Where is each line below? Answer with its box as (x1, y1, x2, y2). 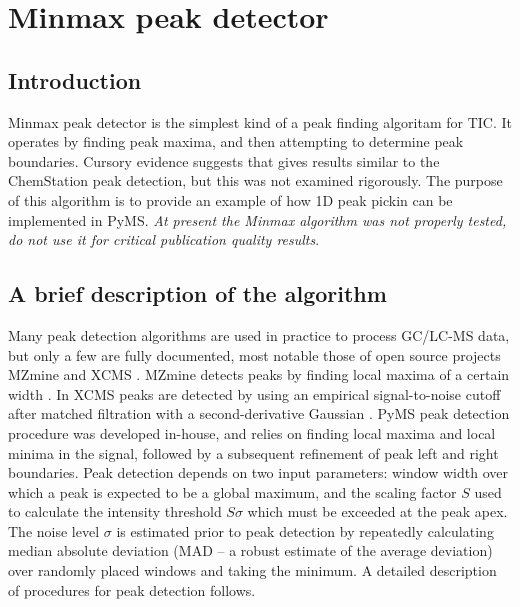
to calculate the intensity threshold (8, 501, 222, 522)
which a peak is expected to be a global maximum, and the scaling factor (8, 481, 457, 502)
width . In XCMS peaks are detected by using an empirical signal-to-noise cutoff (8, 383, 501, 404)
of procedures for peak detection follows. (8, 579, 256, 600)
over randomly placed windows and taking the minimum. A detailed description (8, 560, 497, 581)
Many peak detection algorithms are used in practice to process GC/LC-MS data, (8, 324, 510, 345)
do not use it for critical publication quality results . (8, 229, 320, 250)
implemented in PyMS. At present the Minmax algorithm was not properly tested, (8, 209, 507, 230)
